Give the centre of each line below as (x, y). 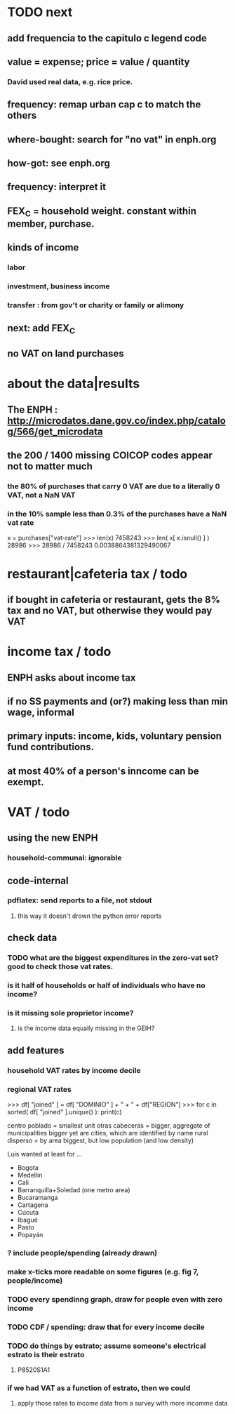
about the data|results (74, 384)
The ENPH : (33, 409)
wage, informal (41, 712)
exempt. (26, 782)
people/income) (35, 1280)
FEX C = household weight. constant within (102, 212)
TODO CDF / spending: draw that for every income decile (106, 1327)
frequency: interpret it (57, 187)
